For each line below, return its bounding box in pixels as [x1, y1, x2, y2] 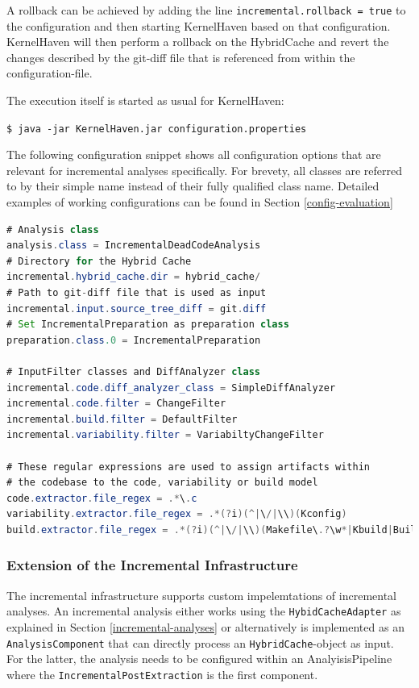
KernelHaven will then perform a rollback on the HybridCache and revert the [6, 33, 389, 50]
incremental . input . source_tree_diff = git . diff [6, 302, 267, 315]
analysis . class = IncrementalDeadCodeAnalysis [6, 240, 261, 252]
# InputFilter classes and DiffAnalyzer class [6, 366, 260, 377]
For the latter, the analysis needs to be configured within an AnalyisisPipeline [6, 650, 392, 667]
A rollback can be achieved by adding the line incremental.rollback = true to [6, 2, 406, 18]
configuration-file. [6, 65, 93, 81]
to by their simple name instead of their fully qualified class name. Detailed [6, 177, 380, 194]
